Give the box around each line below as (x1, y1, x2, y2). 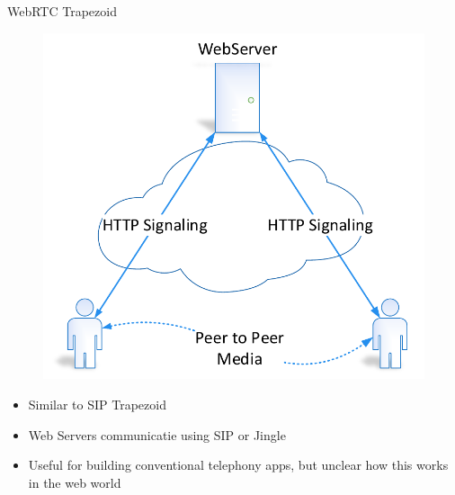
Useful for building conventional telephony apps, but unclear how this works (28, 455, 449, 474)
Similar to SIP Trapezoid (28, 394, 166, 413)
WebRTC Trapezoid (7, 2, 117, 20)
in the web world (28, 472, 121, 491)
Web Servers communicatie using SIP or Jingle (28, 425, 286, 444)
